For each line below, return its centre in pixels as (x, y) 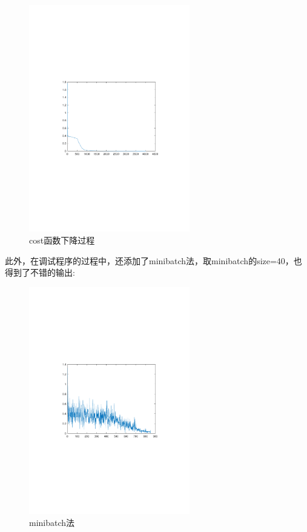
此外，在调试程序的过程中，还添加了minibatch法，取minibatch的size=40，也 (153, 260)
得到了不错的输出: (40, 272)
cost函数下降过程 (62, 240)
